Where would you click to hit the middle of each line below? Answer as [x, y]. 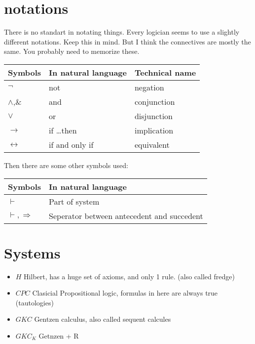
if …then [63, 130]
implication [154, 130]
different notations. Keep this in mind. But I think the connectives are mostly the [127, 41]
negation [149, 87]
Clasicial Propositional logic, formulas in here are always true [125, 293]
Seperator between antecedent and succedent [126, 215]
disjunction [153, 116]
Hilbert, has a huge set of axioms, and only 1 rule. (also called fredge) [129, 276]
